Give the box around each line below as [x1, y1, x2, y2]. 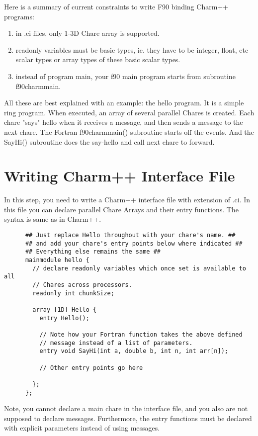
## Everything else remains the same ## [25, 248, 161, 256]
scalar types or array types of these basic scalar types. [15, 54, 180, 65]
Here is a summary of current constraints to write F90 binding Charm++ [4, 1, 229, 11]
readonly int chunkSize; [32, 289, 114, 297]
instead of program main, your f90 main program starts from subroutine [15, 71, 236, 81]
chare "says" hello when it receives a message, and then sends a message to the [4, 117, 243, 127]
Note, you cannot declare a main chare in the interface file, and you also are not [4, 403, 248, 414]
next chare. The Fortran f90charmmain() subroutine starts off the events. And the [4, 126, 254, 137]
